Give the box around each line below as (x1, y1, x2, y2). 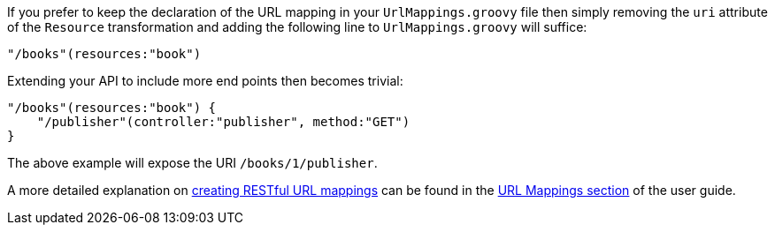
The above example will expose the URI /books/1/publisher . (7, 155, 378, 170)
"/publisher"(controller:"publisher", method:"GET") (36, 115, 411, 129)
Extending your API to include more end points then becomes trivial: (7, 73, 403, 88)
